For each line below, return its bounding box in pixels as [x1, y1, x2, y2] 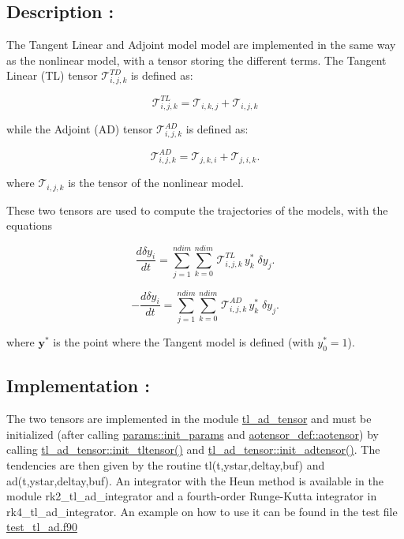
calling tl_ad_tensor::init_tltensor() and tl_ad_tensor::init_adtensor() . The [6, 441, 380, 458]
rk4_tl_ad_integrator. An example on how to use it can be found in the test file [6, 503, 398, 519]
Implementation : [6, 373, 150, 398]
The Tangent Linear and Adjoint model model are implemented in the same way [6, 36, 396, 53]
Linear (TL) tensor [6, 67, 98, 84]
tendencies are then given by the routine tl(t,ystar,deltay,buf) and [6, 457, 325, 473]
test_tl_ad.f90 [6, 518, 77, 535]
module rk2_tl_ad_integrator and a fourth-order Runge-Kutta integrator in [6, 488, 377, 504]
